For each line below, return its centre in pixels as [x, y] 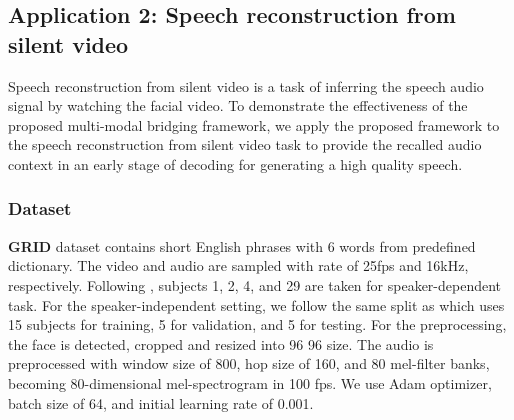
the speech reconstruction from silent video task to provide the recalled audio [245, 144]
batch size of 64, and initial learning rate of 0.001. [161, 402]
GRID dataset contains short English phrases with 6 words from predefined [242, 245]
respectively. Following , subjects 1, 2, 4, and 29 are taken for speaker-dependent [255, 284]
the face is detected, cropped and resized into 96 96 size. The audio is [221, 343]
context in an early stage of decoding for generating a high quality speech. [235, 163]
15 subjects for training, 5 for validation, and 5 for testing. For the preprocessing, [257, 324]
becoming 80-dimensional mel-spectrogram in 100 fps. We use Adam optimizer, [250, 382]
